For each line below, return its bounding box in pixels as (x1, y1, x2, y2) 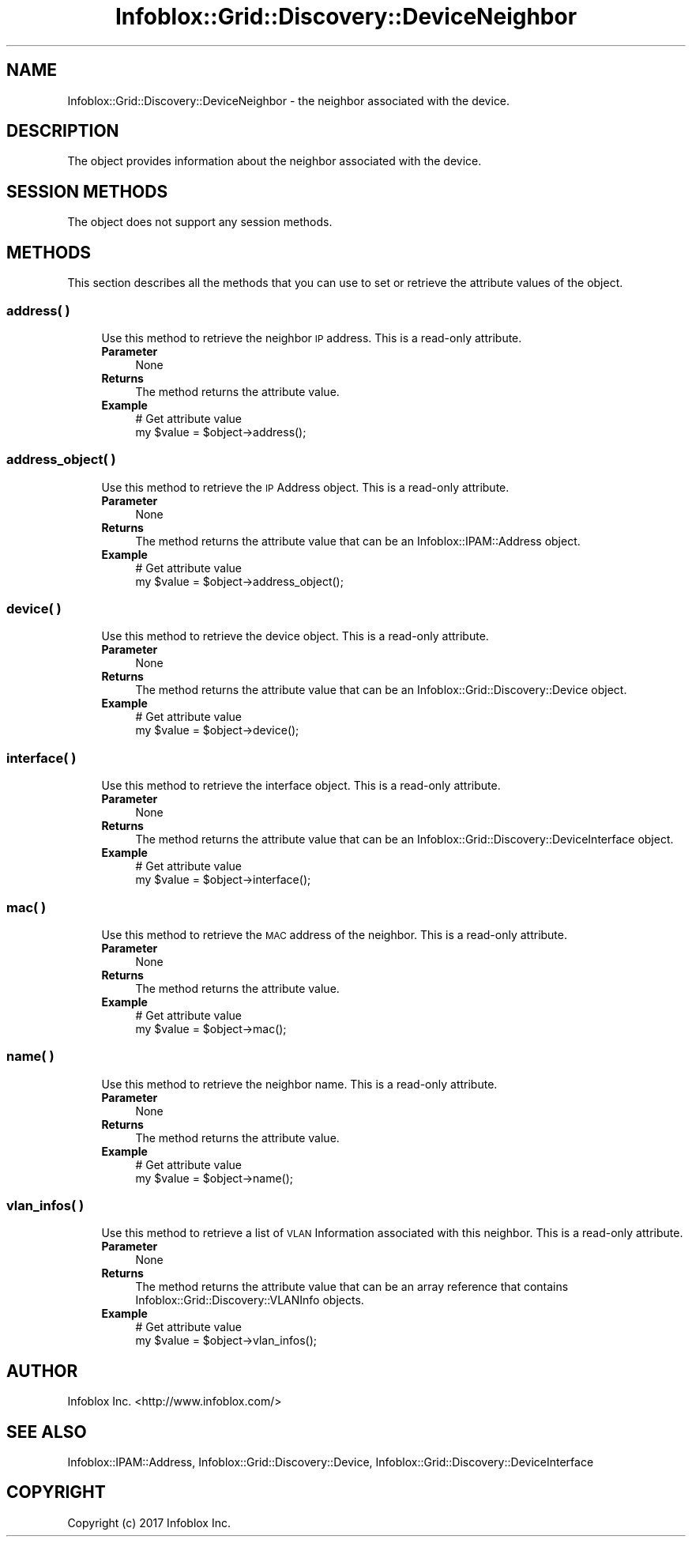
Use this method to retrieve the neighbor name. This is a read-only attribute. (101, 1077, 498, 1091)
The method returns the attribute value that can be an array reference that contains (135, 1280, 569, 1294)
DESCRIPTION (6, 121, 119, 141)
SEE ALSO (6, 1421, 87, 1442)
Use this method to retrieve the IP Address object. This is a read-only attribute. (101, 480, 510, 494)
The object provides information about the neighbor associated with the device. (67, 154, 482, 168)
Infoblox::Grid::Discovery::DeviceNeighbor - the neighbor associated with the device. (67, 93, 510, 108)
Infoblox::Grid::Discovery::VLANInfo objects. (135, 1293, 364, 1307)
